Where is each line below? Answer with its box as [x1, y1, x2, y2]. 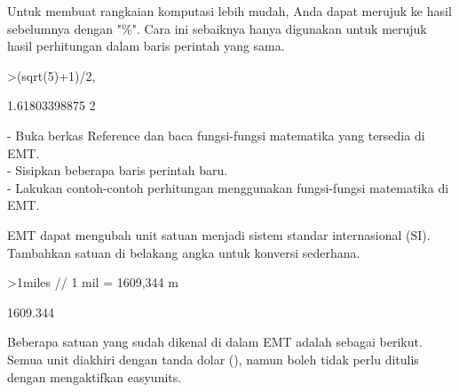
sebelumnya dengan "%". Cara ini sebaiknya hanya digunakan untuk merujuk [7, 19, 427, 37]
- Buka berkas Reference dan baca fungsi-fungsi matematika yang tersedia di [7, 125, 425, 144]
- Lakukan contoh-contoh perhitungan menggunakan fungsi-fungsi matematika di [7, 178, 449, 196]
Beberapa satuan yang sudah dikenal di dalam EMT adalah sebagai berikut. [7, 332, 423, 351]
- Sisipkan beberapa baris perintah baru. [7, 161, 228, 180]
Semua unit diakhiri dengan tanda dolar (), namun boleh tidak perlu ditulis [7, 349, 419, 368]
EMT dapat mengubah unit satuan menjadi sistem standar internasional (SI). [7, 225, 431, 244]
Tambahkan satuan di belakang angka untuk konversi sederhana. [7, 243, 360, 261]
